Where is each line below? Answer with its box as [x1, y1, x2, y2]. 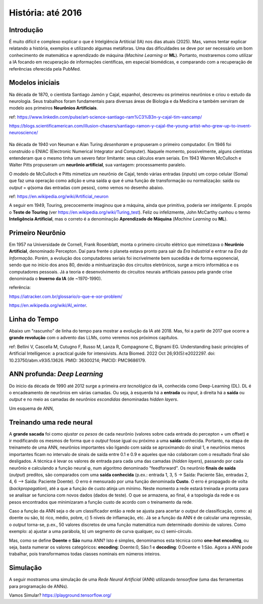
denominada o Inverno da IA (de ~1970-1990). [9, 275, 102, 282]
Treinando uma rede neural [9, 418, 93, 426]
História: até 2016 [9, 7, 82, 18]
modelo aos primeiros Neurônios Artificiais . [9, 105, 98, 111]
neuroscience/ [9, 129, 38, 136]
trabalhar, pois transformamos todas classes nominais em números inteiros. [9, 551, 161, 557]
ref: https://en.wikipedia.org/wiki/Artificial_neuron [9, 193, 109, 199]
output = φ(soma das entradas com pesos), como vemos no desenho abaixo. [9, 184, 164, 190]
